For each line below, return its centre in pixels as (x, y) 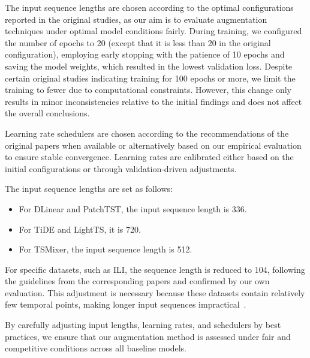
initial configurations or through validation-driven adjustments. (121, 168)
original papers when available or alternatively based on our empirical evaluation (153, 145)
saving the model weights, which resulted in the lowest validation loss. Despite (149, 66)
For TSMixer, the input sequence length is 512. (106, 249)
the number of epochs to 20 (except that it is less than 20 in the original (138, 42)
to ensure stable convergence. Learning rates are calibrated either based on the (149, 157)
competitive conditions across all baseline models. (96, 348)
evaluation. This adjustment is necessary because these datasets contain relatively (155, 292)
